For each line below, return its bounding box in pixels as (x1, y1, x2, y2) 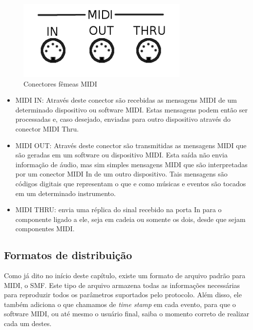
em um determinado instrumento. (15, 188, 116, 198)
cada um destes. (4, 318, 52, 329)
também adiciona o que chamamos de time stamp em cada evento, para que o (4, 299, 236, 309)
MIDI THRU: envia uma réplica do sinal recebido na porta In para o (15, 204, 222, 215)
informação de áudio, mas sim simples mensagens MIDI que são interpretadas (15, 159, 248, 169)
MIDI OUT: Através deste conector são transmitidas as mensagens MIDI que (15, 140, 247, 150)
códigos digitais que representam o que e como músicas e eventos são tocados (15, 178, 246, 188)
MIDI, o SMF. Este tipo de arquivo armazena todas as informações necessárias (4, 280, 240, 290)
